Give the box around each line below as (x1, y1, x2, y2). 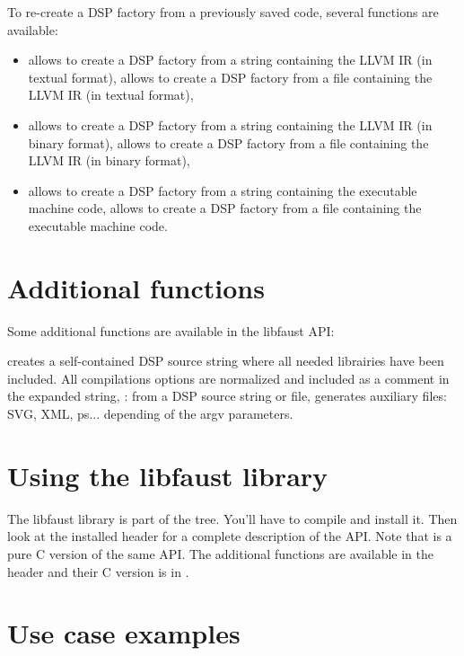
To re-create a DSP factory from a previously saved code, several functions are (7, 3, 439, 21)
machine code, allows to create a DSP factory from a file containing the (28, 199, 422, 217)
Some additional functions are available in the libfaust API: (7, 321, 335, 340)
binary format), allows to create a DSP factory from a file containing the (28, 133, 429, 152)
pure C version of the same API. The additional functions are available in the (7, 544, 433, 563)
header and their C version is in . (7, 562, 189, 581)
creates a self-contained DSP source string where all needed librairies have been (7, 351, 444, 370)
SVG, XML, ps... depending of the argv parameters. (7, 404, 293, 423)
